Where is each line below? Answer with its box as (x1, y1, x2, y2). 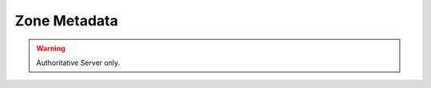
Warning (36, 44, 65, 53)
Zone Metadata (14, 12, 119, 29)
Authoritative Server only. (36, 58, 121, 67)
